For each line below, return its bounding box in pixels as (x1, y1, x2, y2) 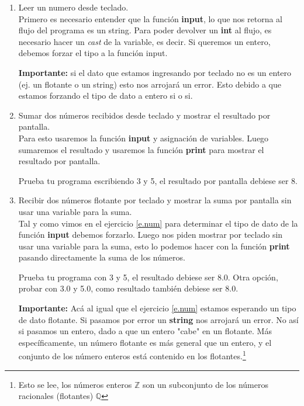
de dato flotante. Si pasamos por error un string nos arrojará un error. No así (18, 313, 299, 325)
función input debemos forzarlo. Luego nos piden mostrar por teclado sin (18, 228, 283, 241)
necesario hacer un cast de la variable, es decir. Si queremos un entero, (18, 35, 271, 47)
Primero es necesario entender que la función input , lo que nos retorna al (18, 12, 283, 25)
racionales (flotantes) (18, 390, 94, 402)
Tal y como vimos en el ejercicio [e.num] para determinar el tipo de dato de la (18, 217, 298, 229)
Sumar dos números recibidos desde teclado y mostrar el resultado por (18, 109, 271, 121)
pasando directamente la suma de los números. (18, 251, 185, 263)
